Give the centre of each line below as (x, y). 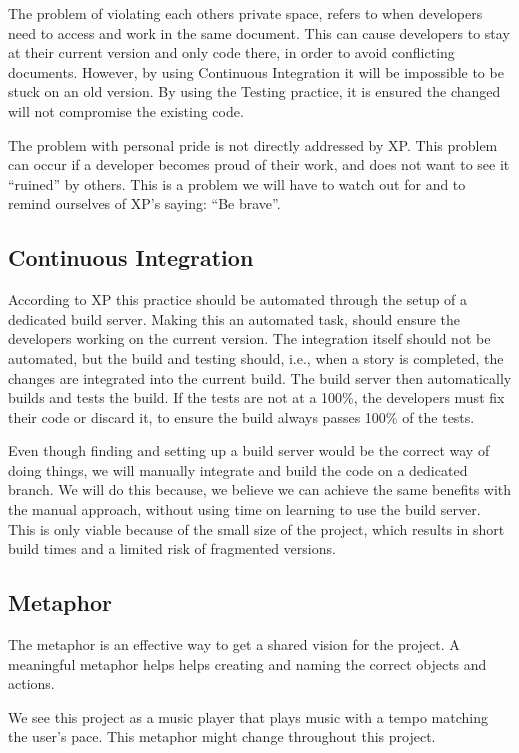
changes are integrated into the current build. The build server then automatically (260, 377)
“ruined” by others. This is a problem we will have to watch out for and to (237, 183)
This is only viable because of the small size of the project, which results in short (256, 528)
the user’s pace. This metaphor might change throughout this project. (222, 736)
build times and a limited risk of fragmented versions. (172, 548)
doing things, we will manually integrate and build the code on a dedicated (238, 469)
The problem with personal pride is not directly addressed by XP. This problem (253, 144)
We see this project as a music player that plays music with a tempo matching (248, 716)
